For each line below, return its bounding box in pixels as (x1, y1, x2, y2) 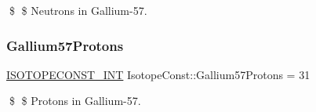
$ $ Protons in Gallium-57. (9, 92, 141, 109)
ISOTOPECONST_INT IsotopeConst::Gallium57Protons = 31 (6, 66, 311, 82)
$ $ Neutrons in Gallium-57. (9, 2, 147, 18)
